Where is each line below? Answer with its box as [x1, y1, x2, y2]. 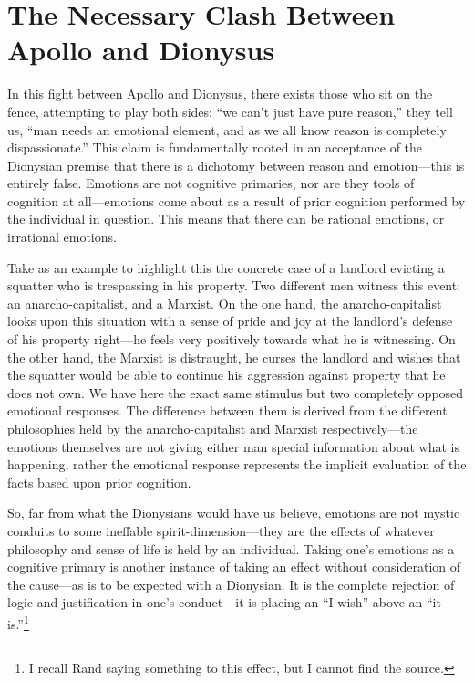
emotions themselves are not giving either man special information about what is [7, 436, 459, 456]
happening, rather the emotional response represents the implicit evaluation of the [7, 455, 467, 474]
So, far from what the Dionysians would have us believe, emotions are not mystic [7, 503, 460, 522]
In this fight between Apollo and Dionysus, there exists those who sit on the [7, 84, 433, 103]
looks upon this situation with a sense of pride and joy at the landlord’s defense [7, 311, 453, 331]
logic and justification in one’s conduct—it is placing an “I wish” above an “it [7, 593, 441, 612]
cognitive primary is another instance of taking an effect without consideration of [7, 557, 461, 576]
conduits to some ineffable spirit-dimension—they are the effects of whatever [7, 520, 435, 540]
